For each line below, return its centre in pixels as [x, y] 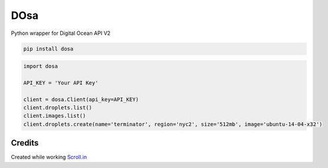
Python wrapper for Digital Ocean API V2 [61, 33]
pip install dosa [48, 49]
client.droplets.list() [58, 108]
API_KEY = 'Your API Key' [61, 83]
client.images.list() [55, 116]
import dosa [41, 66]
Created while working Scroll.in [49, 157]
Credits [25, 143]
